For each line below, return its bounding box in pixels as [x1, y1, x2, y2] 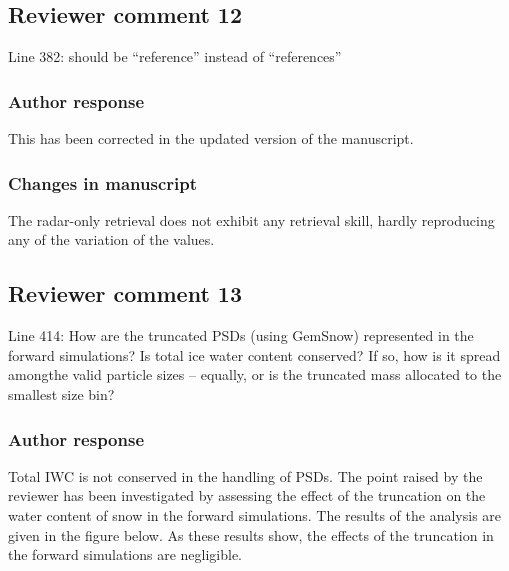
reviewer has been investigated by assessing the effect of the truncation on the [8, 485, 486, 506]
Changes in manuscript [8, 170, 198, 195]
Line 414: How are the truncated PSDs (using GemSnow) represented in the [8, 325, 474, 346]
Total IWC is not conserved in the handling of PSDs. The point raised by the [8, 465, 483, 486]
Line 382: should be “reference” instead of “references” [8, 46, 342, 67]
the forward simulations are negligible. [8, 544, 243, 565]
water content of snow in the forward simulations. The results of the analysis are [8, 505, 502, 525]
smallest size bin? [8, 384, 115, 404]
